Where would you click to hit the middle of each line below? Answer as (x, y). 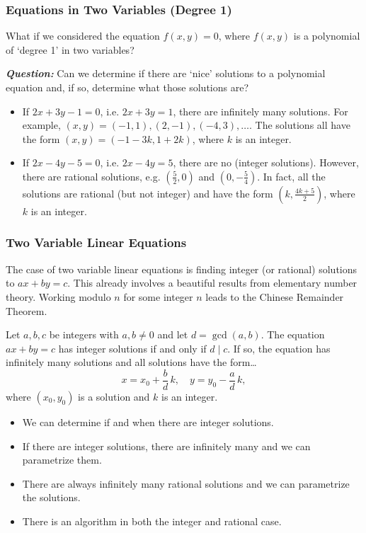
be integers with (84, 334)
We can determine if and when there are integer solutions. (148, 422)
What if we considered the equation (83, 36)
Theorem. (27, 310)
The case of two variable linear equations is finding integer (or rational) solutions (182, 269)
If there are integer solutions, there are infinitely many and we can (166, 446)
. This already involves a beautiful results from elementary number (212, 283)
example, (41, 125)
